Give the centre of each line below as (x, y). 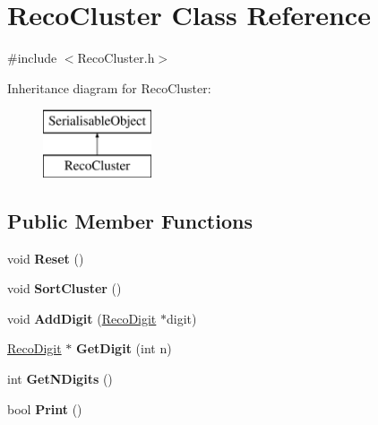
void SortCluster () (64, 288)
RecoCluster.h (116, 58)
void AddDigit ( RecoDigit (82, 318)
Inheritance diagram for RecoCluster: (109, 87)
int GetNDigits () (60, 379)
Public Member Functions (130, 220)
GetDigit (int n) (124, 348)
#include (32, 58)
